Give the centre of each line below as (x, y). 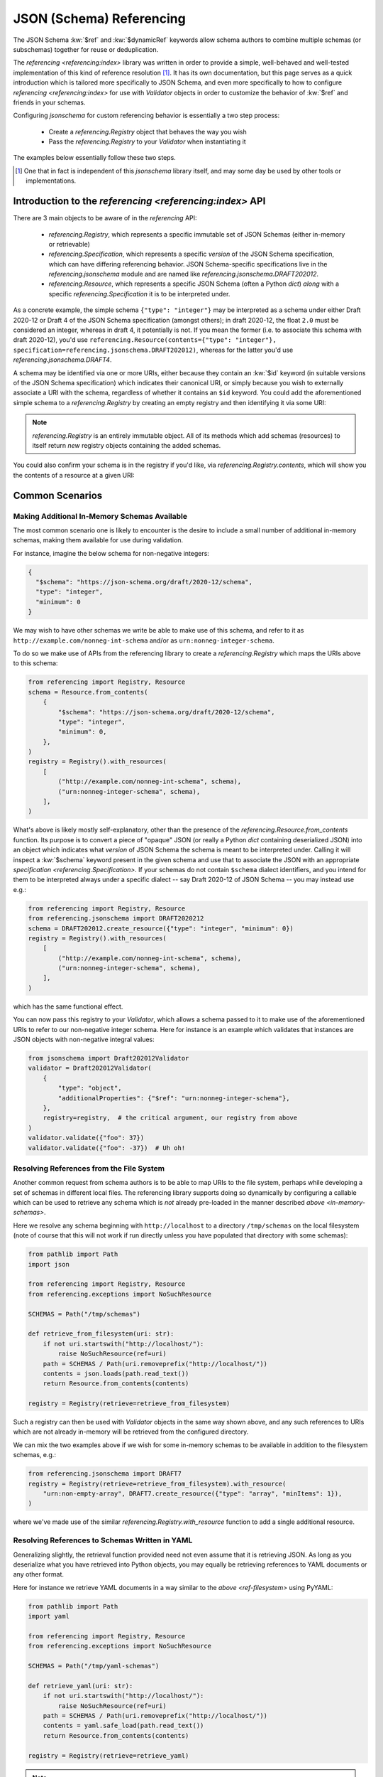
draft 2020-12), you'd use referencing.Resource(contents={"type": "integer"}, (145, 340)
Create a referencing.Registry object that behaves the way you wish (148, 131)
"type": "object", (90, 1088)
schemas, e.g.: (35, 1455)
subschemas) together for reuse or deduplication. (86, 49)
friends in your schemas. (49, 102)
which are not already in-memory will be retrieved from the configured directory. (131, 1432)
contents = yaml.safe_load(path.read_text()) (123, 1726)
